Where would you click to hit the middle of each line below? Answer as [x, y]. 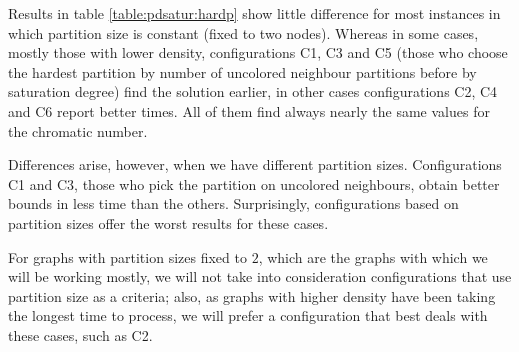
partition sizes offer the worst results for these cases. [168, 222]
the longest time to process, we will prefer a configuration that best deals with [248, 315]
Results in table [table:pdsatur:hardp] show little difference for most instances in [254, 13]
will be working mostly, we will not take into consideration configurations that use [260, 276]
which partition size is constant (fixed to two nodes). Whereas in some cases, [243, 32]
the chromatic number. [78, 130]
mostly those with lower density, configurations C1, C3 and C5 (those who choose [258, 52]
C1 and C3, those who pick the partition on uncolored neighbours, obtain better [254, 183]
